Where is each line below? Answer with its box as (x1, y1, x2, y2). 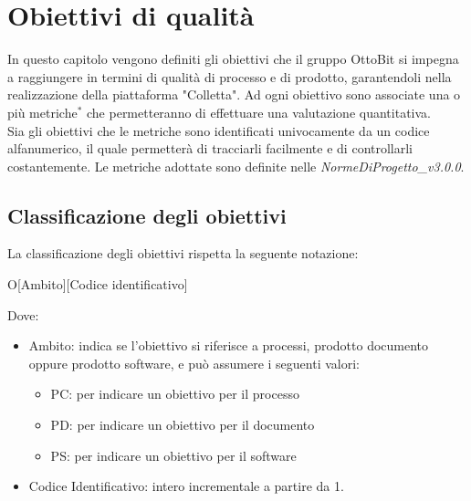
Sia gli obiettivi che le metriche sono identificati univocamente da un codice (7, 120, 430, 140)
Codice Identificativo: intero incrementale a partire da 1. (28, 476, 344, 496)
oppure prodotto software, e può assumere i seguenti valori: (28, 353, 360, 372)
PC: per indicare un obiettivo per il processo (50, 384, 299, 403)
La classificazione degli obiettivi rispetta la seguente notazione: (7, 244, 359, 263)
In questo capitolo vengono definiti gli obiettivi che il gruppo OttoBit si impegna (7, 49, 459, 68)
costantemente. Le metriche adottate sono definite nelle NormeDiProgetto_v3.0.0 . (7, 156, 465, 175)
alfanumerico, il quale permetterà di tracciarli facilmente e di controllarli (7, 139, 413, 158)
